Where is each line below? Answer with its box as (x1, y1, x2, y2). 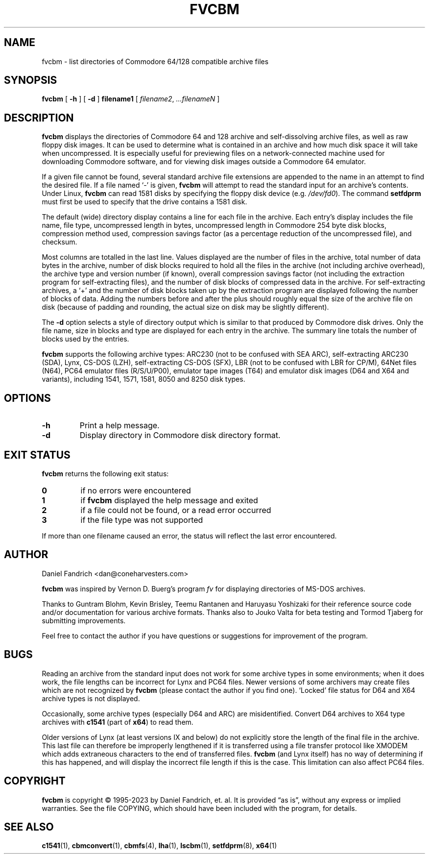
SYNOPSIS (4, 74, 57, 87)
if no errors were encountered (80, 485, 191, 495)
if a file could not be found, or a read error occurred (80, 505, 271, 515)
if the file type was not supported (80, 515, 203, 525)
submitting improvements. (42, 616, 126, 625)
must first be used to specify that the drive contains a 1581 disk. (42, 197, 247, 206)
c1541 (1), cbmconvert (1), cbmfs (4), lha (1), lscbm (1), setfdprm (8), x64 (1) (42, 841, 277, 850)
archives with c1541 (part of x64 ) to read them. (42, 717, 193, 726)
